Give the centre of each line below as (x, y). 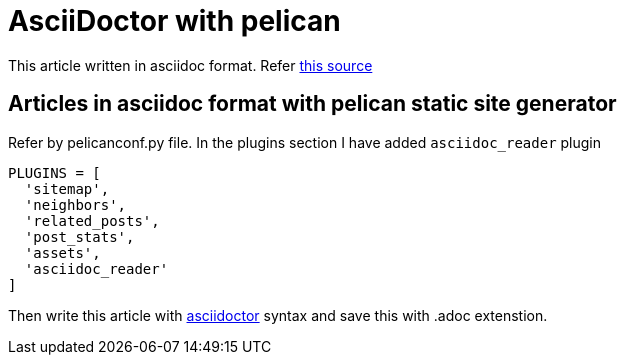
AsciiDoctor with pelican (174, 21)
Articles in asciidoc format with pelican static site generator (312, 104)
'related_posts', (92, 220)
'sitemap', (67, 188)
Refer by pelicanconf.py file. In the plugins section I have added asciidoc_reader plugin (305, 142)
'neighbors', (75, 204)
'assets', (62, 252)
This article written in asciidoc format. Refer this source (190, 65)
